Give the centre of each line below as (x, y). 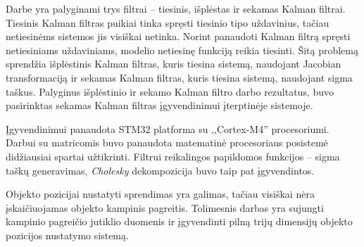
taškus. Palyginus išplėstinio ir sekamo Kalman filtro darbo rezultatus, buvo (170, 91)
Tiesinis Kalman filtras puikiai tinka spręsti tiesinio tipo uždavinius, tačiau (168, 22)
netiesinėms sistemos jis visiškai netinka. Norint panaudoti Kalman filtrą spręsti (178, 36)
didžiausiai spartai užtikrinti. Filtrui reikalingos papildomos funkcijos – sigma (173, 156)
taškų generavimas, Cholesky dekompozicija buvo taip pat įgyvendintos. (160, 170)
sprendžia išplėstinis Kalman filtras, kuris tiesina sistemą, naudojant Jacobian (174, 64)
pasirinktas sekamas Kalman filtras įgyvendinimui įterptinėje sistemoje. (159, 105)
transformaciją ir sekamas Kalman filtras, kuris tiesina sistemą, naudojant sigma (179, 77)
